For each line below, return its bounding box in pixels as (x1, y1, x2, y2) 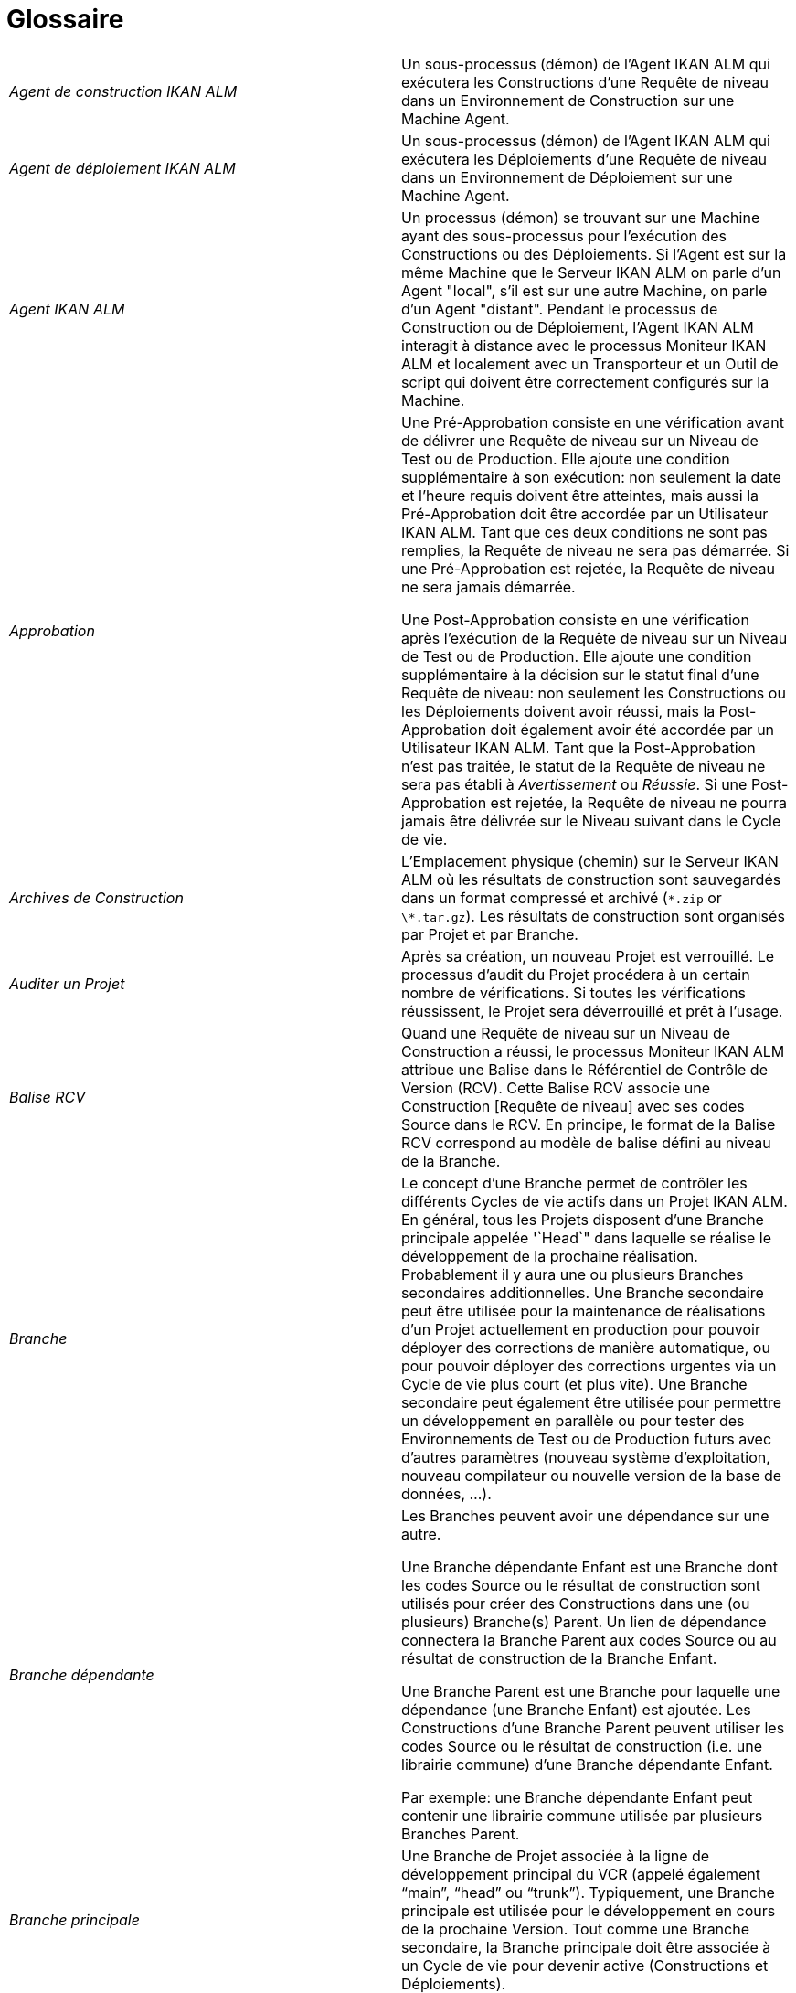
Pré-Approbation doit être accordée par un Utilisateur (401, 504, 769, 523)
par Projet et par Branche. (401, 924, 578, 943)
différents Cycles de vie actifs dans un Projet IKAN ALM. (401, 1191, 788, 1210)
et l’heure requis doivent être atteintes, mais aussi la (401, 485, 759, 505)
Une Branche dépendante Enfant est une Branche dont (401, 1557, 778, 1576)
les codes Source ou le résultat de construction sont (401, 1575, 760, 1594)
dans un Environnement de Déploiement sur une (401, 167, 733, 187)
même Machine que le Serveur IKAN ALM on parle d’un (401, 262, 781, 282)
